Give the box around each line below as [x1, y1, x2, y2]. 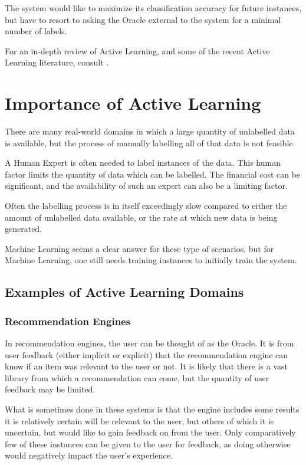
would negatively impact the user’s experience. [5, 449, 173, 461]
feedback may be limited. [5, 383, 96, 395]
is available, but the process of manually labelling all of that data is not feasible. [5, 136, 295, 149]
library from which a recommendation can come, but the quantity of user [5, 371, 269, 384]
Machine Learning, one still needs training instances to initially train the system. [5, 254, 297, 266]
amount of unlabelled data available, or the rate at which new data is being [5, 211, 278, 223]
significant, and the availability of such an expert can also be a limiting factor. [5, 179, 288, 192]
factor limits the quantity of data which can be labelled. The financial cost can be [5, 168, 301, 180]
